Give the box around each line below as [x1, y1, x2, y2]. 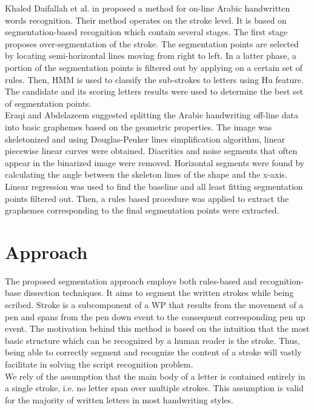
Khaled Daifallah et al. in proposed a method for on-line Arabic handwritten [5, 2, 290, 14]
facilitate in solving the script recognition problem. [5, 357, 193, 370]
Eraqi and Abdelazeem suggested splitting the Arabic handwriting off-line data [5, 109, 298, 121]
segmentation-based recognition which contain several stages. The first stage [5, 25, 288, 38]
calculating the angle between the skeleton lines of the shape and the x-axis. [5, 168, 287, 181]
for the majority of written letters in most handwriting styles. [5, 393, 233, 406]
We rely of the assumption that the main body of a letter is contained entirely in [5, 369, 306, 382]
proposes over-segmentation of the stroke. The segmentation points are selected [5, 37, 299, 50]
